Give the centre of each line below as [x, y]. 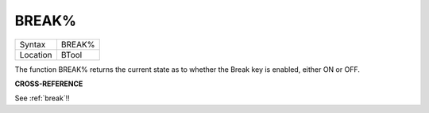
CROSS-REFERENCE [49, 84]
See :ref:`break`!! [43, 98]
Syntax [33, 44]
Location [36, 55]
